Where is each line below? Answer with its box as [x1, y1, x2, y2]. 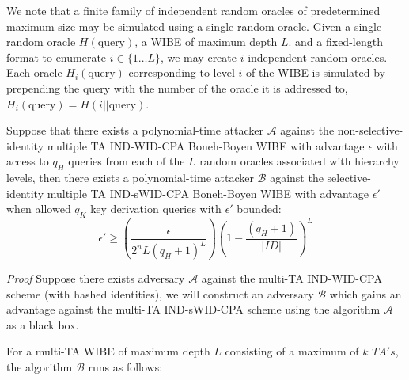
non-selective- [337, 122, 403, 139]
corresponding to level [128, 64, 235, 81]
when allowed [6, 200, 71, 217]
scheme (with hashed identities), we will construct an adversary [6, 285, 314, 302]
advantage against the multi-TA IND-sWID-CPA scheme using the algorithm [6, 301, 381, 317]
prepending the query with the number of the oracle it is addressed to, [6, 79, 348, 96]
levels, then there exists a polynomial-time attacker [6, 169, 254, 186]
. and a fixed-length [288, 33, 383, 50]
